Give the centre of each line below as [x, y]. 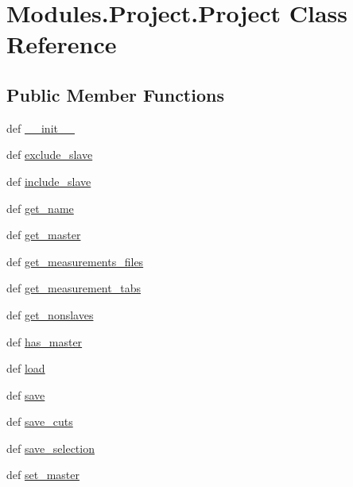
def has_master [45, 341]
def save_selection [50, 448]
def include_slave [49, 181]
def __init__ [41, 128]
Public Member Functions [115, 94]
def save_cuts [40, 421]
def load [26, 368]
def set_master [43, 475]
